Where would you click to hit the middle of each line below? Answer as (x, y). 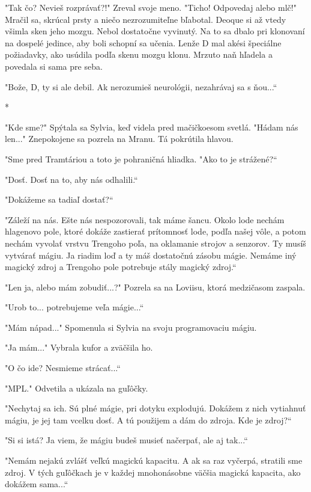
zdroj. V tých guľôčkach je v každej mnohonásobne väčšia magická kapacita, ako (153, 472)
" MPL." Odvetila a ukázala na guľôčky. (77, 388)
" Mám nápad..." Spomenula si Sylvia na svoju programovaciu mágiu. (131, 327)
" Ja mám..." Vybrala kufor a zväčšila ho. (79, 347)
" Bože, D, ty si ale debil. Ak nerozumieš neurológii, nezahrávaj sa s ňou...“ (141, 86)
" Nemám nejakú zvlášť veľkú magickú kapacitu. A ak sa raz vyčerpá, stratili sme (154, 460)
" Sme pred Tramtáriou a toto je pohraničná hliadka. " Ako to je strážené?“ (141, 158)
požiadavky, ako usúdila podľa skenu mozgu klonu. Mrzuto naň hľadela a (139, 54)
